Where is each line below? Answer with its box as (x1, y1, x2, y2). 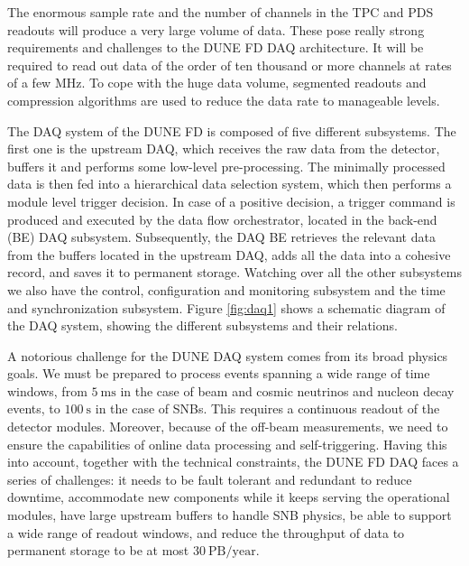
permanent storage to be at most (7, 541, 189, 560)
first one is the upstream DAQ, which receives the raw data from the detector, (7, 139, 440, 158)
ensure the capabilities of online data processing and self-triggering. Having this (7, 434, 447, 453)
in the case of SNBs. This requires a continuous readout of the (95, 399, 440, 418)
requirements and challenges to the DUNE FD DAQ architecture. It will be (7, 38, 424, 57)
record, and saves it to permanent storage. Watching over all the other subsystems (7, 263, 462, 282)
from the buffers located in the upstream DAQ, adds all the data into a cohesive (7, 245, 451, 264)
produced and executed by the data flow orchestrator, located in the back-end (7, 209, 437, 228)
